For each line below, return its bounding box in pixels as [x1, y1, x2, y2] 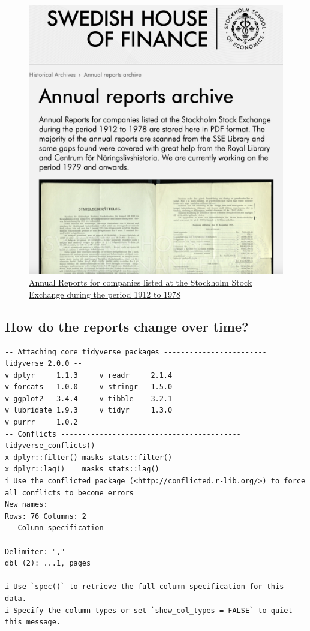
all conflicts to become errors [5, 488, 134, 497]
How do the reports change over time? [5, 317, 249, 335]
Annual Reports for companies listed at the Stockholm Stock [29, 276, 252, 289]
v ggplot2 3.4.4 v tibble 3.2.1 [5, 394, 173, 403]
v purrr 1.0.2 [5, 418, 78, 427]
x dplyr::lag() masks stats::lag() [5, 465, 159, 474]
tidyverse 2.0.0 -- [5, 359, 82, 368]
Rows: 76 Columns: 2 [5, 512, 87, 521]
